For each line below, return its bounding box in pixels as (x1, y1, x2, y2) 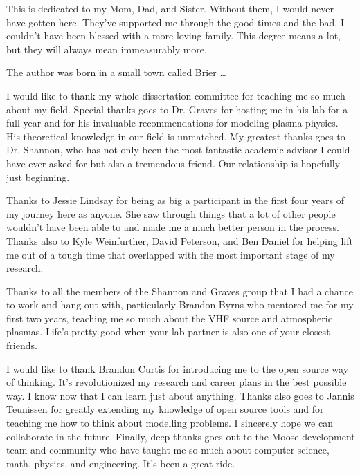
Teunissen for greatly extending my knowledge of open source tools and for (6, 402, 324, 416)
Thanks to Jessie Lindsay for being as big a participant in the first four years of (6, 193, 345, 207)
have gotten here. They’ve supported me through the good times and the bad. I (6, 15, 344, 29)
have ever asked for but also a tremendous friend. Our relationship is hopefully (6, 156, 341, 170)
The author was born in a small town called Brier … (6, 65, 226, 80)
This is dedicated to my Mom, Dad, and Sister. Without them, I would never (6, 1, 334, 15)
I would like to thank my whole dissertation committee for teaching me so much (6, 88, 345, 102)
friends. (6, 338, 37, 353)
